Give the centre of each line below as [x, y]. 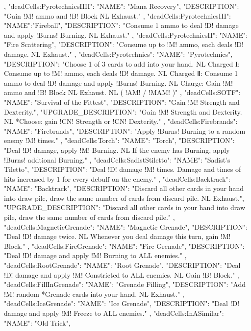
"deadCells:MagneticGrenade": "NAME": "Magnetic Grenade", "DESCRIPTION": [126, 226]
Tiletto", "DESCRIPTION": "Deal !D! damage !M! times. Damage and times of [123, 169]
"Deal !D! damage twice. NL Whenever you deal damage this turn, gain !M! [117, 236]
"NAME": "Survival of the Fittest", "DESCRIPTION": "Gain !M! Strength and [122, 102]
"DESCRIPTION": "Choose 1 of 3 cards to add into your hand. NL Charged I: [122, 63]
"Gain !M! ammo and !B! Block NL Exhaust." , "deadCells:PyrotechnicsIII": [117, 15]
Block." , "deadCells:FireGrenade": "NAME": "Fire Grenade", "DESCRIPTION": [124, 246]
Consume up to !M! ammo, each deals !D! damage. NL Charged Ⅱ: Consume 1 [121, 73]
